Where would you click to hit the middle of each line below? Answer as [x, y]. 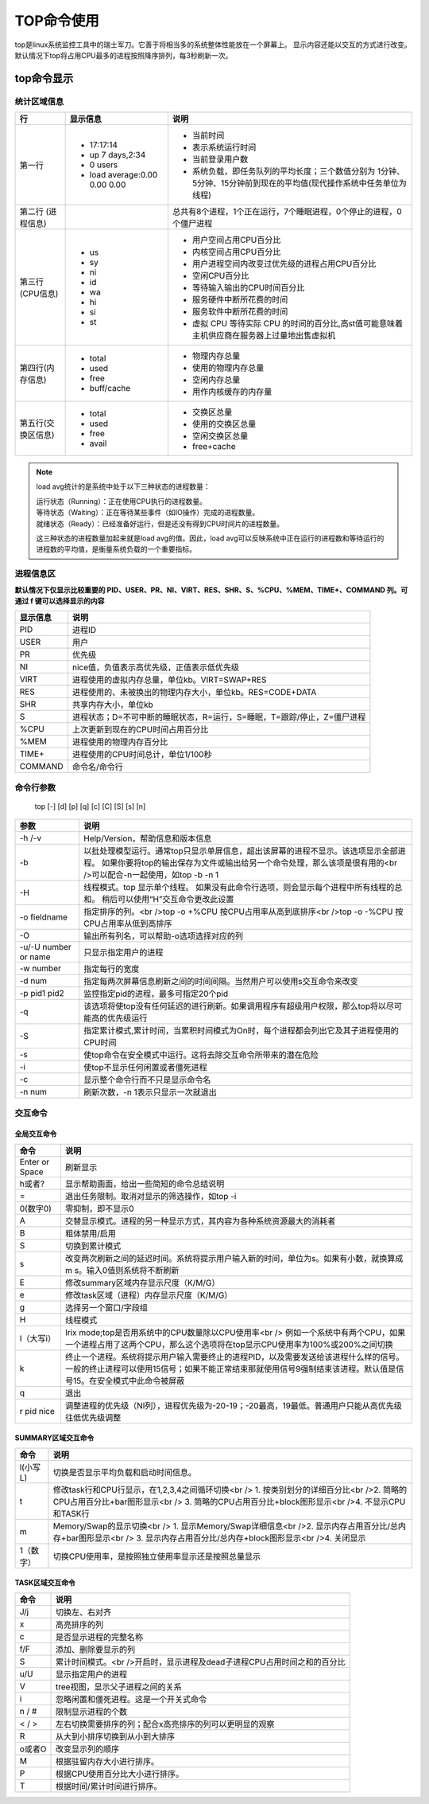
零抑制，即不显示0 [99, 1209]
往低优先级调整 [93, 1417]
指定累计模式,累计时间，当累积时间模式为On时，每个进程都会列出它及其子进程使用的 [241, 1031]
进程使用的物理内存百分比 [120, 742]
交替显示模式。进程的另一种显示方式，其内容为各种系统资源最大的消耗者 [200, 1220]
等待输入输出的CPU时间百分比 [248, 288]
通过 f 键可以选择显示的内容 [60, 600]
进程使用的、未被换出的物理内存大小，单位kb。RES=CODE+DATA [194, 693]
